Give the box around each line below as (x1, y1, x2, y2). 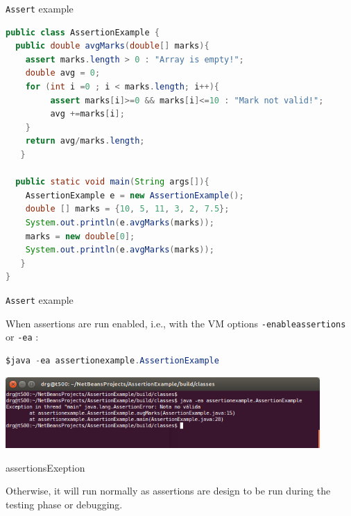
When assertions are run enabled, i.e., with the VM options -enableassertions (6, 316, 346, 330)
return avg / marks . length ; (25, 136, 145, 146)
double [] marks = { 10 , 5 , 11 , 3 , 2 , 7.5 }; (25, 204, 230, 214)
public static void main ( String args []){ (15, 177, 209, 187)
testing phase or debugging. (6, 497, 123, 511)
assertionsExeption (6, 460, 85, 474)
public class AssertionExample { (6, 27, 160, 37)
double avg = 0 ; (25, 68, 101, 78)
